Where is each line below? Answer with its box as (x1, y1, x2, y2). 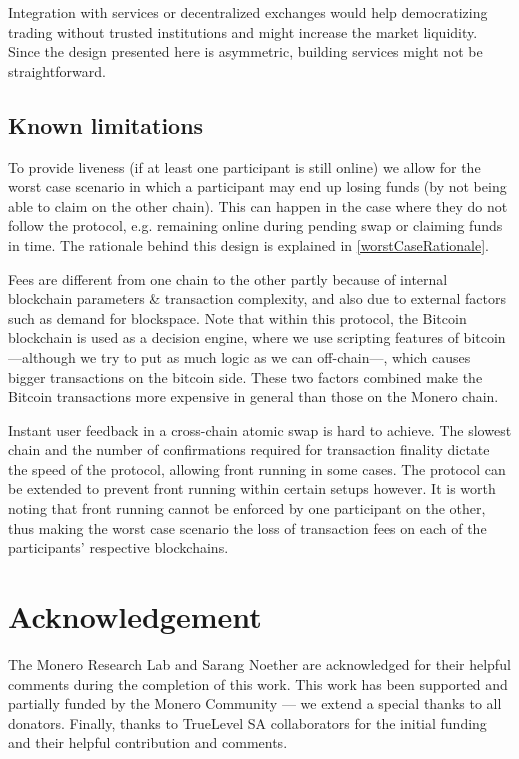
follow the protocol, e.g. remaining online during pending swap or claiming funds (8, 215, 503, 236)
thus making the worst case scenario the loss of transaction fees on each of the (8, 517, 487, 538)
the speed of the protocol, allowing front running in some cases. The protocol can (8, 458, 506, 479)
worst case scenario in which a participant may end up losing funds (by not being (8, 176, 507, 197)
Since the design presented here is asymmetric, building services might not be (8, 41, 483, 62)
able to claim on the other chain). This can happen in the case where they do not (8, 195, 508, 216)
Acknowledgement (8, 596, 262, 637)
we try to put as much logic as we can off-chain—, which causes (80, 346, 471, 367)
